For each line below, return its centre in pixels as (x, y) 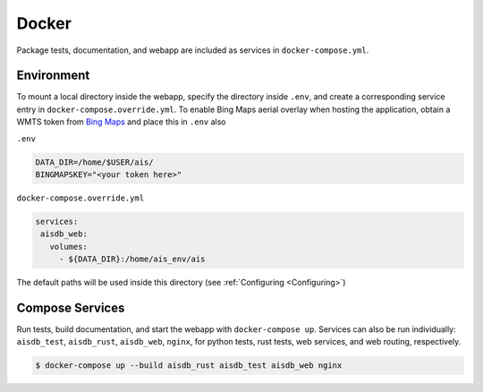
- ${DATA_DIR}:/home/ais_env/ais (132, 259)
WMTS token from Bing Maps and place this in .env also (122, 122)
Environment (53, 76)
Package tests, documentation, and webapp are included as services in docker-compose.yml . (193, 50)
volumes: (69, 247)
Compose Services (71, 307)
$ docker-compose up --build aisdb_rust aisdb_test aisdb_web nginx (189, 366)
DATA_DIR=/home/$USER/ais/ (94, 162)
